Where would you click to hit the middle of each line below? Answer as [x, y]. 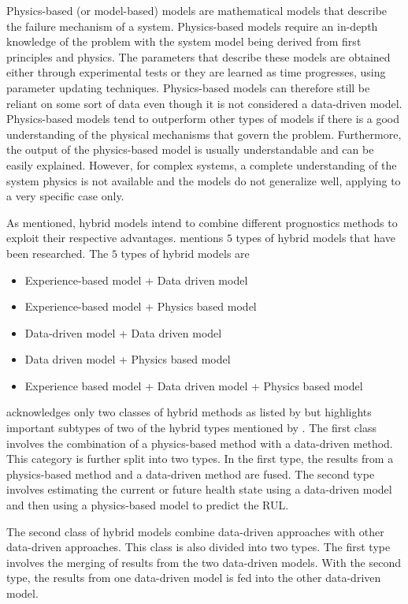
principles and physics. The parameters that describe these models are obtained [198, 56]
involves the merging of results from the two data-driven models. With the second [204, 562]
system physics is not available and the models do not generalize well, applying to [204, 180]
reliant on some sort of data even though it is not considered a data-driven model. [204, 103]
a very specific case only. [65, 196]
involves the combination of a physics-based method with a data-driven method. [200, 443]
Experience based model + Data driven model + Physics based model [194, 385]
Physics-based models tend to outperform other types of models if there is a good [203, 119]
